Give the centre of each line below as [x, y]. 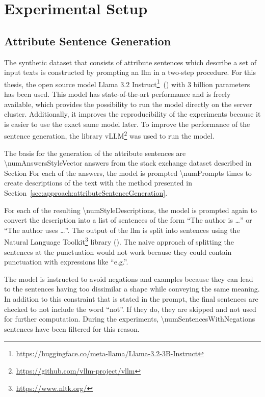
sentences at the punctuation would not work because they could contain [118, 252]
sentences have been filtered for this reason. [72, 328]
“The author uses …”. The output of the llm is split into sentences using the [122, 230]
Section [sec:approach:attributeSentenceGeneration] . [86, 193]
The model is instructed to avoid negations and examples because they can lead [129, 279]
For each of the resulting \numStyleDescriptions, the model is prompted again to [130, 210]
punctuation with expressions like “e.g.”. [66, 262]
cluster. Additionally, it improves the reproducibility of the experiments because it [132, 114]
